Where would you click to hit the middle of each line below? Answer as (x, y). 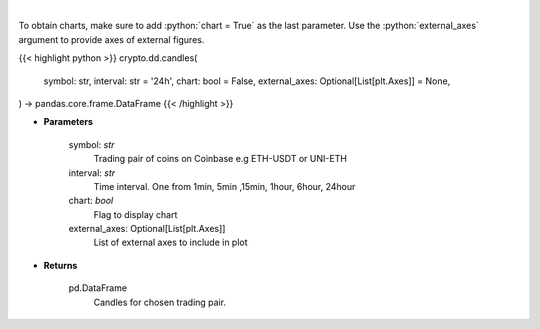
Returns (60, 265)
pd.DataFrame (98, 288)
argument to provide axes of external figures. (111, 39)
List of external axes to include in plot (171, 242)
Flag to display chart (135, 214)
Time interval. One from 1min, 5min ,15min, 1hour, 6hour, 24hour (224, 186)
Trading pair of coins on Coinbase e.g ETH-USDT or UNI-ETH (220, 159)
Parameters (68, 122)
